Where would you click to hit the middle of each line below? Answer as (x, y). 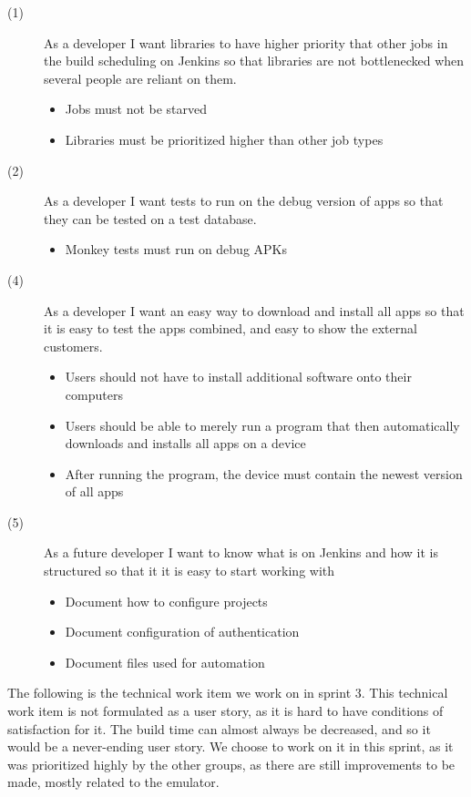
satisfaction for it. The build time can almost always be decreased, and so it (219, 728)
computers (94, 394)
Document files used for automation (165, 662)
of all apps (94, 491)
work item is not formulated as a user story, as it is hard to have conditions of (225, 711)
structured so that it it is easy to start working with (189, 571)
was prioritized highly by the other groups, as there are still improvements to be (231, 764)
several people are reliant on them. (140, 78)
